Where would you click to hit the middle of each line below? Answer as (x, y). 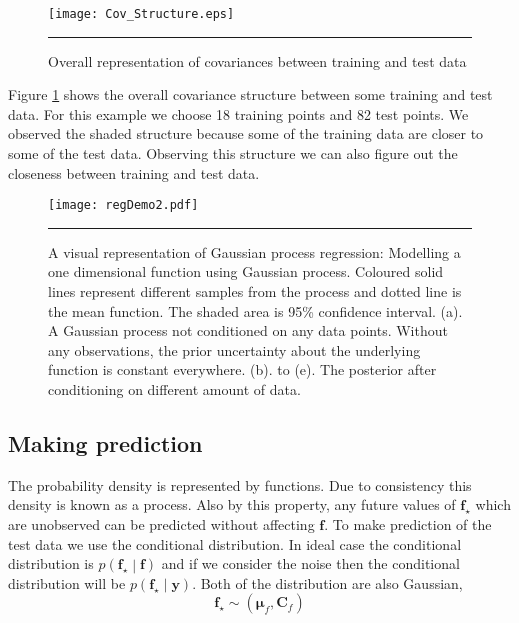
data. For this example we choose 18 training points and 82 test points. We (238, 113)
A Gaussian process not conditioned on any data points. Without (248, 330)
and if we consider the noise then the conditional (310, 563)
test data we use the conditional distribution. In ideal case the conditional (235, 543)
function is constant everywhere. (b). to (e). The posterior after (242, 369)
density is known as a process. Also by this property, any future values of (232, 504)
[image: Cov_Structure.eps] (141, 14)
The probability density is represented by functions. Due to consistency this (240, 484)
